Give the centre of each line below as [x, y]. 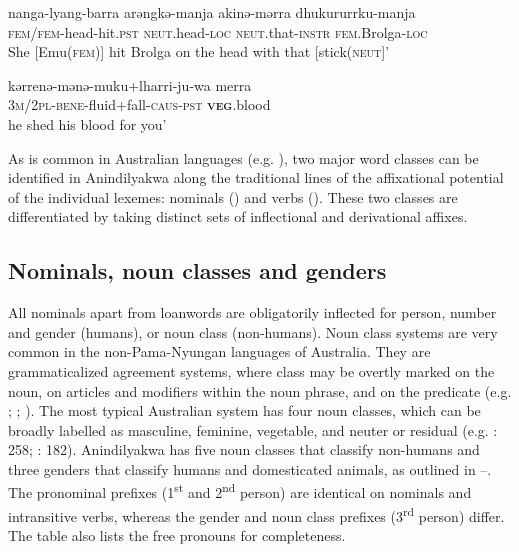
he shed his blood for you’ [87, 123]
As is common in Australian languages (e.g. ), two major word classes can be [243, 157]
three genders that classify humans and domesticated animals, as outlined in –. [250, 468]
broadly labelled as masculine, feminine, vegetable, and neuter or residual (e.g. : [253, 429]
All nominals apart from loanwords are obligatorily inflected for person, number [252, 312]
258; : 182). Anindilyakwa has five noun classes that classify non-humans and [244, 449]
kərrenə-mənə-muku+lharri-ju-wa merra [130, 84]
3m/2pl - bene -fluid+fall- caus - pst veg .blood [139, 104]
